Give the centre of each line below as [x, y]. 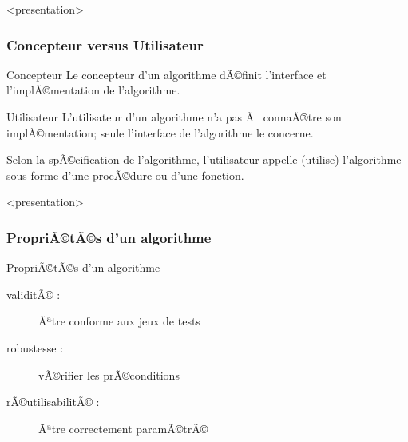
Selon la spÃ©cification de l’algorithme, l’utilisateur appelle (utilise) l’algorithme [204, 159]
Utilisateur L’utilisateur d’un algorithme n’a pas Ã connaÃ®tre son [174, 117]
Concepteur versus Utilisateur [105, 44]
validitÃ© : [34, 294]
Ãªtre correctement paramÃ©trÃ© [123, 428]
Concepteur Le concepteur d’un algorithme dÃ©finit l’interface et [166, 74]
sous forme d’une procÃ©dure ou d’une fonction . [125, 175]
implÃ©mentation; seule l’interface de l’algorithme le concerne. [160, 132]
